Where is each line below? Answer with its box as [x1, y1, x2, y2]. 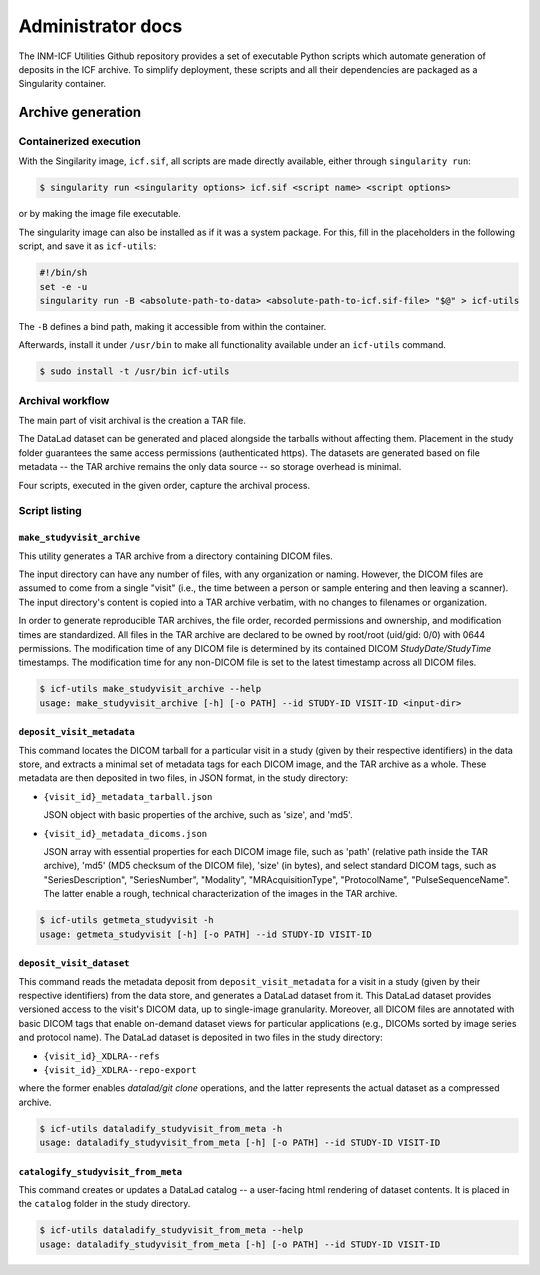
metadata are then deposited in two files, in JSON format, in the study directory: [18, 772, 349, 784]
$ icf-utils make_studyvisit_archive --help [39, 683, 262, 695]
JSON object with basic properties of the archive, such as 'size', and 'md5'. [43, 809, 354, 821]
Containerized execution [18, 135, 142, 149]
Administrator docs [18, 15, 183, 37]
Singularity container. [18, 78, 107, 90]
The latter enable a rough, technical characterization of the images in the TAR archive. [43, 888, 398, 900]
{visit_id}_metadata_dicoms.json [43, 828, 208, 839]
